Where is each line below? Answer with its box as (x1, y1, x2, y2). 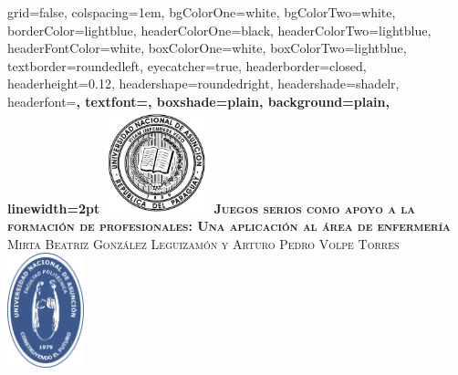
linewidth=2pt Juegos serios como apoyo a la (7, 198, 415, 217)
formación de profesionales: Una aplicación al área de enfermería (7, 216, 451, 235)
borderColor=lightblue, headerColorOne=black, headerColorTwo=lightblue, (7, 20, 432, 39)
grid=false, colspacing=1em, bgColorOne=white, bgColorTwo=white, (7, 3, 396, 21)
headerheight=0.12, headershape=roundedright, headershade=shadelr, (7, 74, 400, 93)
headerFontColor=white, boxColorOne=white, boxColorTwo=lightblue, (7, 38, 407, 57)
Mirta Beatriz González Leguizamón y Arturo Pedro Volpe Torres (7, 234, 400, 253)
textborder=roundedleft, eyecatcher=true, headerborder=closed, (7, 56, 367, 75)
